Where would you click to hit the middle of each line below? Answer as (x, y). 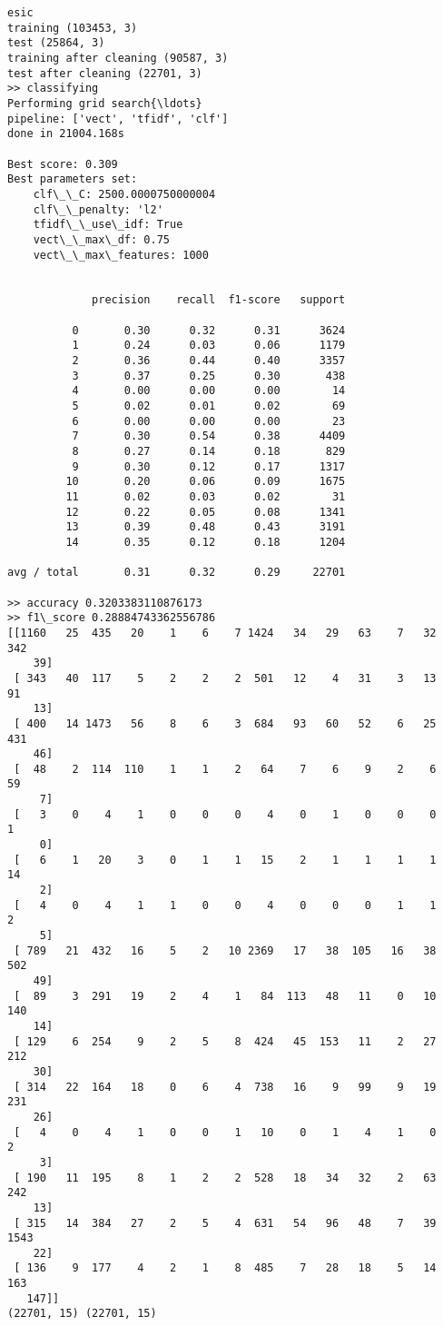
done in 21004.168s (66, 134)
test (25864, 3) (56, 43)
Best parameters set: (73, 179)
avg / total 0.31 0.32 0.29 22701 (177, 573)
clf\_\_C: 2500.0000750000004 (124, 194)
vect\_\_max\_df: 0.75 (101, 239)
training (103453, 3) (73, 28)
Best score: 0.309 (63, 164)
